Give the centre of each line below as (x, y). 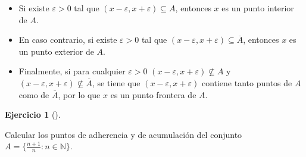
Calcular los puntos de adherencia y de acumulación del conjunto (124, 134)
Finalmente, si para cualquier (72, 71)
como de (34, 94)
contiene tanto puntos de (247, 82)
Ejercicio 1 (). (33, 114)
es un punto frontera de (153, 94)
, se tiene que (116, 82)
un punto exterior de (56, 51)
